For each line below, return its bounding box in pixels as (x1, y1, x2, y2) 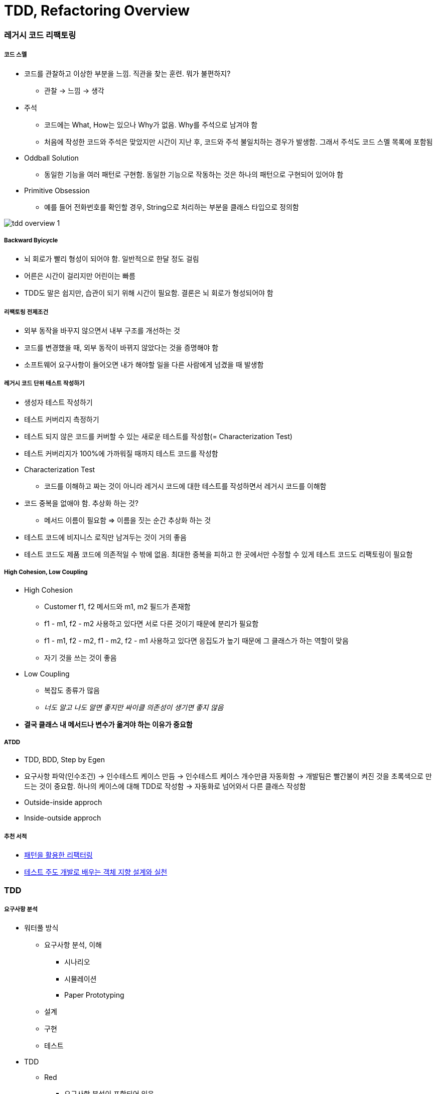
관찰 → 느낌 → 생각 (44, 86, 104, 95)
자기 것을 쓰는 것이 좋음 (44, 653, 117, 662)
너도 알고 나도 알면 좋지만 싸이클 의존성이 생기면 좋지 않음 (44, 703, 224, 712)
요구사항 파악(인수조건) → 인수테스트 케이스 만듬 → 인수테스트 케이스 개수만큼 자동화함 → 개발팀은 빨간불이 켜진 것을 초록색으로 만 (24, 772, 432, 781)
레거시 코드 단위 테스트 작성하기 (4, 380, 85, 387)
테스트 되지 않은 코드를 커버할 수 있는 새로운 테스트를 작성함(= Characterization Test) (24, 432, 293, 441)
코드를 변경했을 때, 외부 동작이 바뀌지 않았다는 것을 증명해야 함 (24, 343, 219, 352)
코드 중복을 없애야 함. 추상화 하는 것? (24, 498, 139, 507)
